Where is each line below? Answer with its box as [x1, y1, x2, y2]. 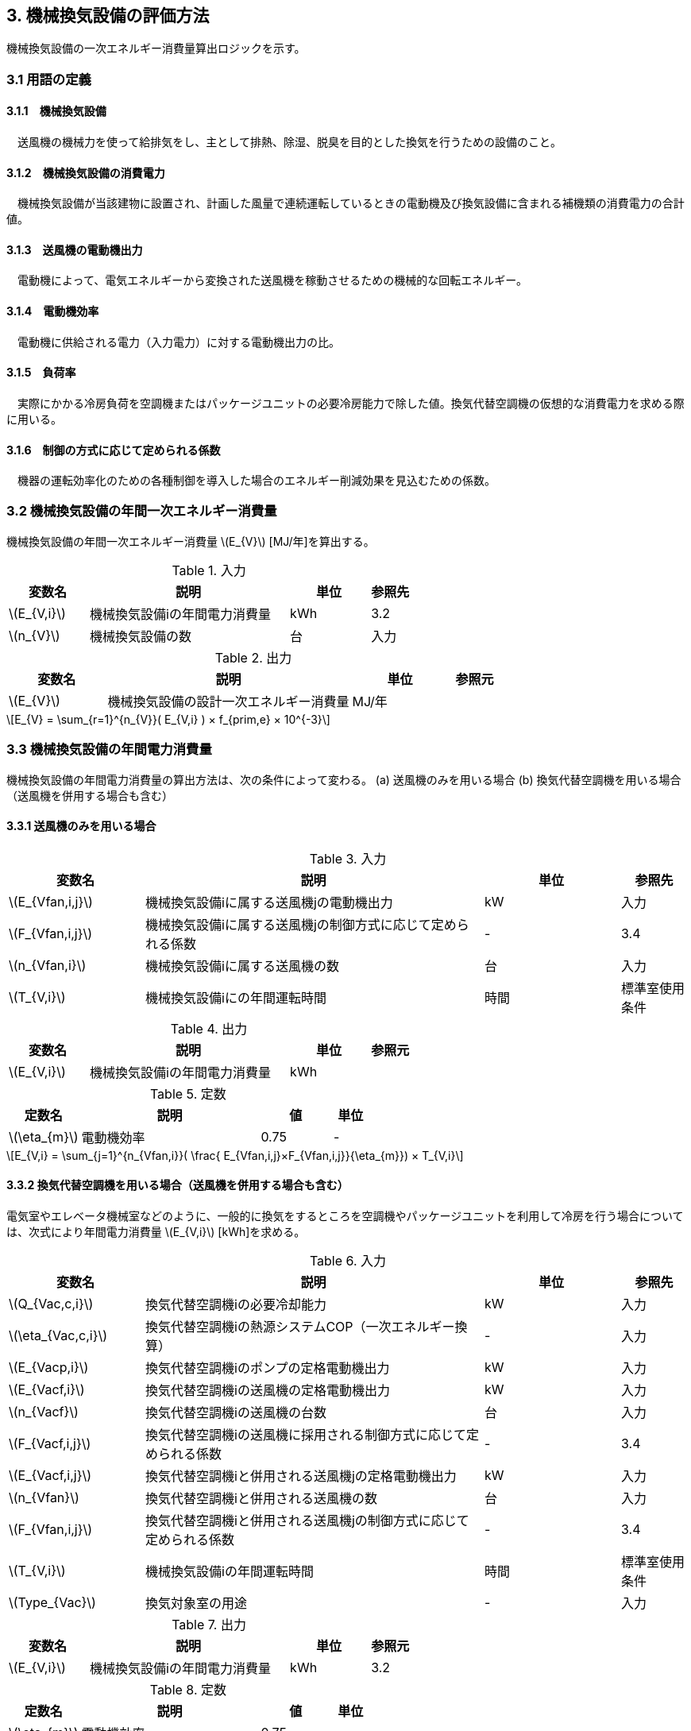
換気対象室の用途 [145, 1595, 248, 1612]
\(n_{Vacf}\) [9, 1404, 79, 1420]
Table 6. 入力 [309, 1253, 387, 1269]
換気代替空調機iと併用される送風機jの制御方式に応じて [145, 1513, 469, 1529]
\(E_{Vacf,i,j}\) [9, 1467, 92, 1484]
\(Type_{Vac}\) [9, 1594, 96, 1611]
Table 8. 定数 [149, 1682, 227, 1698]
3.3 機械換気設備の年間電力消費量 [6, 741, 212, 758]
